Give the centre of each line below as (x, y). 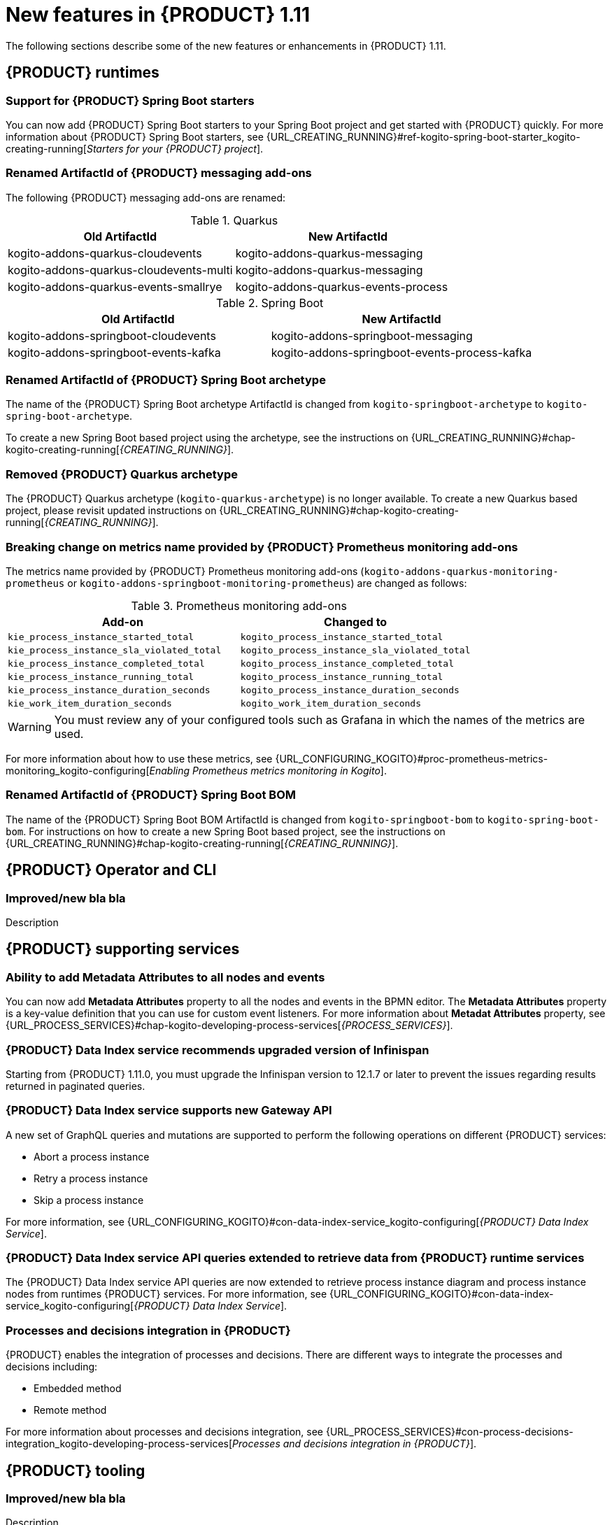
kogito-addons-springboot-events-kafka (114, 352)
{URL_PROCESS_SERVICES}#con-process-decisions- (449, 1432)
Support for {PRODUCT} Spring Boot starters (130, 100)
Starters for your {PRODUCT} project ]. (175, 148)
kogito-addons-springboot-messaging (372, 335)
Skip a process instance (89, 1200)
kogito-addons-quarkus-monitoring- (461, 571)
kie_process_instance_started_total (101, 637)
